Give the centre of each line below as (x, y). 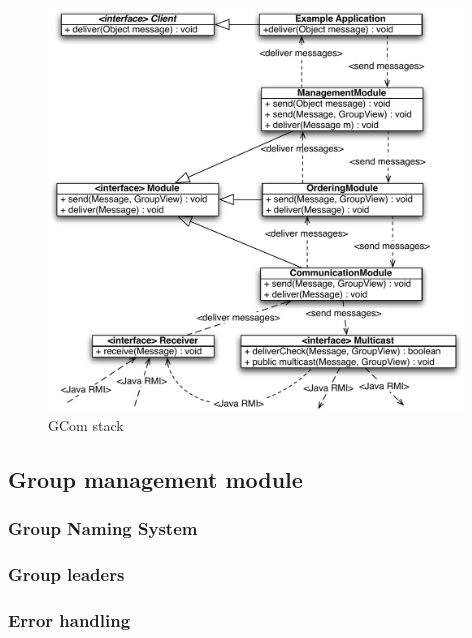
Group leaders (66, 573)
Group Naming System (103, 528)
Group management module (155, 478)
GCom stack (86, 424)
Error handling (69, 619)
